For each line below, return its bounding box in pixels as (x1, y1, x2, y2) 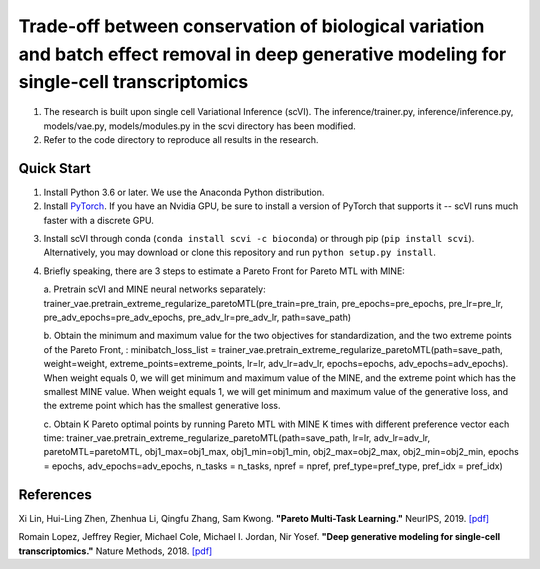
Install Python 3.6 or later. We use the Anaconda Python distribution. (43, 186, 325, 198)
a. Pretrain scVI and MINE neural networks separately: (43, 283, 266, 295)
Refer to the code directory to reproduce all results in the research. (43, 133, 319, 145)
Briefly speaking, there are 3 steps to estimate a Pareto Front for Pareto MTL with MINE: (43, 265, 405, 277)
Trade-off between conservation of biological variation (18, 15, 485, 37)
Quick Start (18, 160, 91, 177)
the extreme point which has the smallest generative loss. (43, 400, 281, 412)
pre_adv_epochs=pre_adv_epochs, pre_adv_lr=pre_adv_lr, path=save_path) (43, 311, 352, 323)
